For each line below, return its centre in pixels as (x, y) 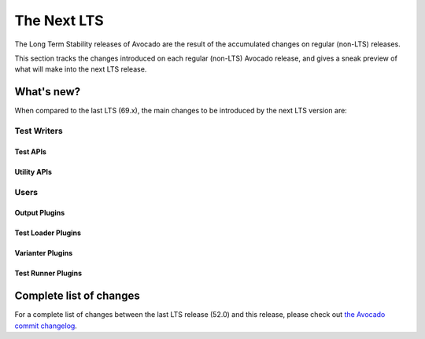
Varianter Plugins (44, 253)
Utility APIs (33, 171)
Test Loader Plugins (48, 233)
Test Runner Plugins (48, 273)
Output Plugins (40, 213)
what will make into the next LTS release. (81, 69)
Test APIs (31, 151)
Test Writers (39, 131)
